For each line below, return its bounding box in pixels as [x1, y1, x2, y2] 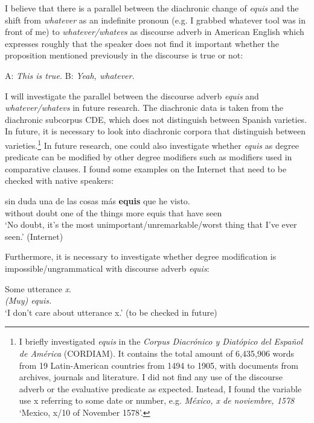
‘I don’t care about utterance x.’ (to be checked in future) [5, 305, 217, 318]
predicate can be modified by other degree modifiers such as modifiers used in [5, 151, 292, 163]
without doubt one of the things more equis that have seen [5, 206, 222, 219]
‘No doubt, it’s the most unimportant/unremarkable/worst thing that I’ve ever [5, 218, 297, 231]
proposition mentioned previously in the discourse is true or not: [5, 49, 243, 61]
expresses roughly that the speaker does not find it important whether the [5, 37, 280, 49]
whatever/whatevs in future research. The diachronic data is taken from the [5, 101, 283, 114]
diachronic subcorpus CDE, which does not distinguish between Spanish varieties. [5, 113, 307, 125]
